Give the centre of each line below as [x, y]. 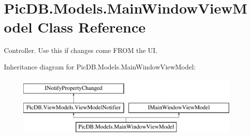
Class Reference [92, 27]
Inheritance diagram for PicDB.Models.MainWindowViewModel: [100, 66]
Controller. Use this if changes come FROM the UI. [81, 50]
